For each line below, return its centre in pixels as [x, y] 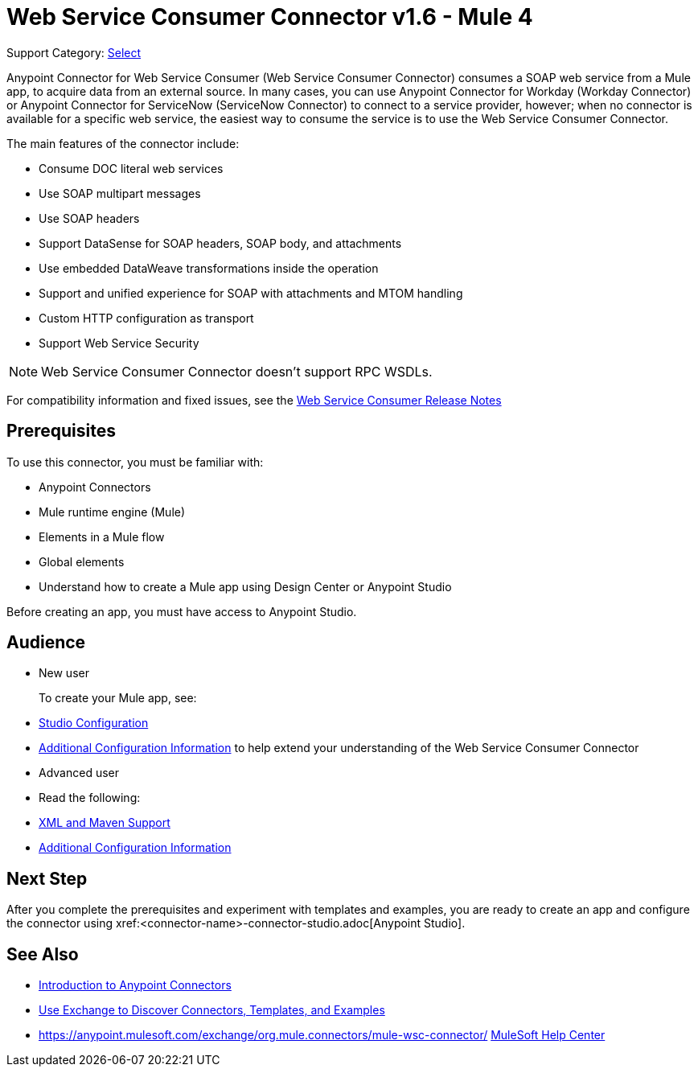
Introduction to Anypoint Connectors [135, 985]
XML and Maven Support [105, 823]
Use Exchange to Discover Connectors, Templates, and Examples [212, 1010]
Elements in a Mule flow [102, 536]
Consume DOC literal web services [131, 168]
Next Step [47, 878]
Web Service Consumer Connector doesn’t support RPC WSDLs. [237, 371]
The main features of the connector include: [123, 143]
